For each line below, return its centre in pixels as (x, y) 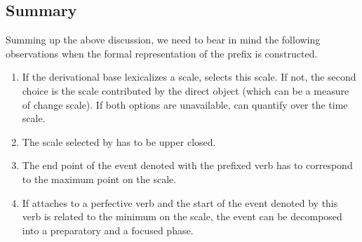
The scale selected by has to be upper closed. (119, 141)
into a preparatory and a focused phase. (108, 230)
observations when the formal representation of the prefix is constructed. (162, 53)
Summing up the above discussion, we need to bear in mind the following (163, 40)
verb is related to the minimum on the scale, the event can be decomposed (182, 216)
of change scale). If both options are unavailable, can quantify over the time (185, 104)
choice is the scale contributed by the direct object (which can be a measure (186, 90)
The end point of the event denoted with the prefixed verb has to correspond (187, 165)
